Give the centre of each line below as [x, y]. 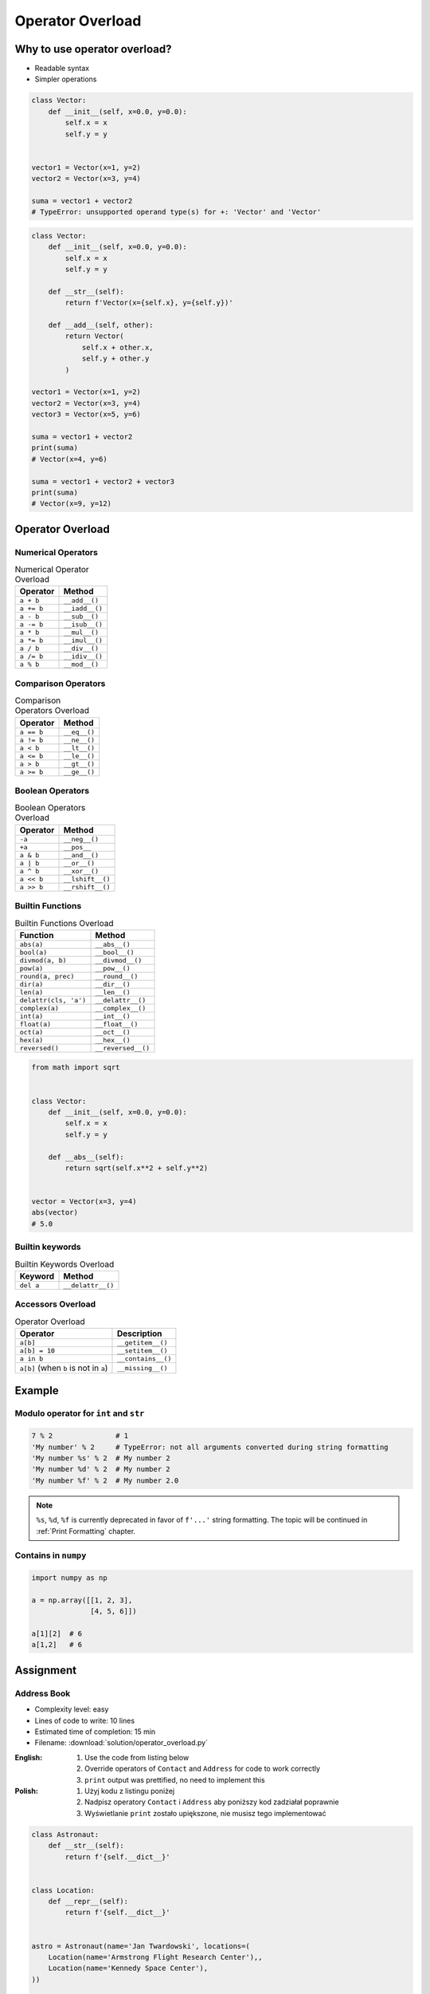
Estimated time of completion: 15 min [95, 1732]
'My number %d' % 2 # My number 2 [101, 1469]
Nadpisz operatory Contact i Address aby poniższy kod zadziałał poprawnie [212, 1802]
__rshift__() [87, 887]
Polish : [27, 1791]
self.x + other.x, [118, 347]
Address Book [43, 1693]
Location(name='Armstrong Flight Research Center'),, [155, 1957]
